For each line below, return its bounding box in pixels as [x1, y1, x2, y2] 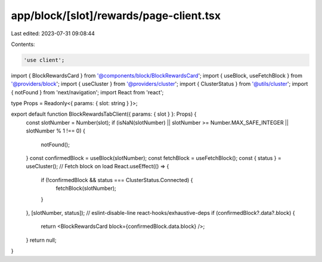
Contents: [11, 41, 35, 48]
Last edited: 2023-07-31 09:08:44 [11, 30, 95, 37]
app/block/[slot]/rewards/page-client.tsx [11, 9, 221, 22]
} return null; [26, 236, 57, 243]
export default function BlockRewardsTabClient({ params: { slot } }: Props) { [11, 110, 197, 118]
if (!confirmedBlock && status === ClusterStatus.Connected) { [41, 176, 193, 183]
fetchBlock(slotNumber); [55, 185, 116, 192]
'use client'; [23, 57, 65, 63]
